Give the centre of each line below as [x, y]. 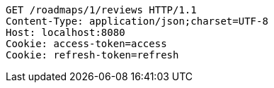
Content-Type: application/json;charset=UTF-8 [137, 21]
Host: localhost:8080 [65, 32]
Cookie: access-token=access [86, 44]
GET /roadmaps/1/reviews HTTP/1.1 [101, 10]
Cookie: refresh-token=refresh [92, 55]
